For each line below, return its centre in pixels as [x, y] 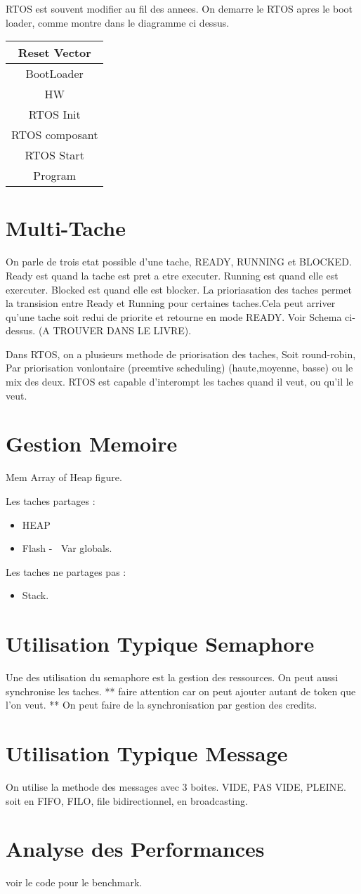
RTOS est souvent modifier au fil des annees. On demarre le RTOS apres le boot [179, 8]
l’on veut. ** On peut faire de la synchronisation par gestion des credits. [162, 705]
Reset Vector [54, 53]
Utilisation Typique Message [147, 753]
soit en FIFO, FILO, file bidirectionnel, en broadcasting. [127, 800]
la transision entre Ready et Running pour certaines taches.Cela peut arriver [171, 303]
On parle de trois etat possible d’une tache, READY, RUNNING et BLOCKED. [179, 262]
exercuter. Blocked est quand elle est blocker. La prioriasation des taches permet [179, 289]
